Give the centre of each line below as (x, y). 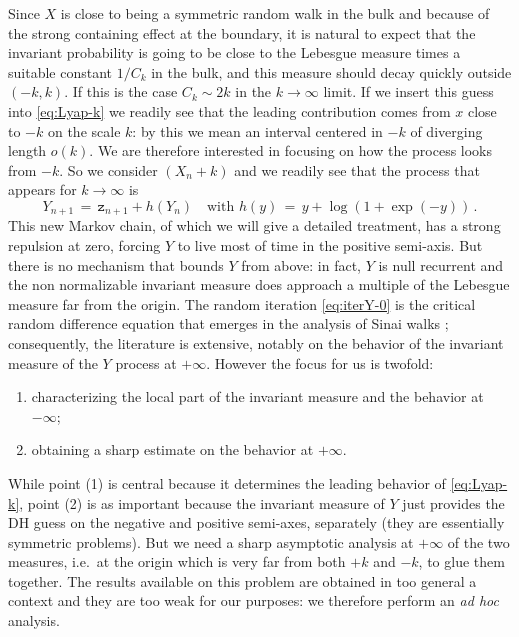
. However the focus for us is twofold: (320, 362)
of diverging (446, 130)
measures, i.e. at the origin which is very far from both (177, 561)
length (27, 150)
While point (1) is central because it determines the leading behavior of (227, 482)
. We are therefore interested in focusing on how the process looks (291, 150)
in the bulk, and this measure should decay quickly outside (331, 71)
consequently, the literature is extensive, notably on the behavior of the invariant (256, 342)
